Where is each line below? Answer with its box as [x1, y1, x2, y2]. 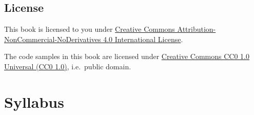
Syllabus [4, 91, 64, 112]
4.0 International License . [103, 33, 183, 44]
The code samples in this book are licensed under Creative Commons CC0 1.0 [4, 51, 250, 62]
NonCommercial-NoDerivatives [4, 33, 101, 44]
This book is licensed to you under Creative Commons [4, 24, 175, 34]
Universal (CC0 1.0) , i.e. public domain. [4, 61, 131, 71]
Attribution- [177, 24, 216, 34]
